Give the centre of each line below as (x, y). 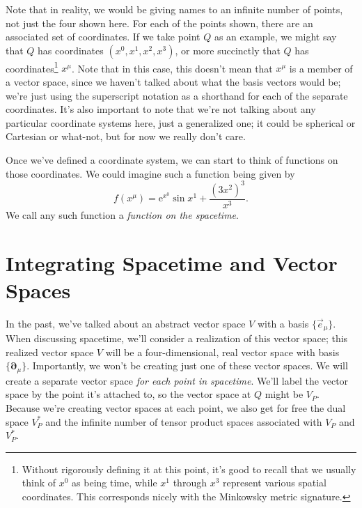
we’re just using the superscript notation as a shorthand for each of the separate (177, 95)
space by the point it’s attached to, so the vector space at (128, 394)
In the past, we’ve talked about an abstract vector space (126, 323)
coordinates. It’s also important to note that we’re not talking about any (161, 109)
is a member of (321, 68)
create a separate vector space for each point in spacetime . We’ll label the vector (177, 380)
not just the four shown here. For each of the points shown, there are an (159, 23)
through (190, 483)
